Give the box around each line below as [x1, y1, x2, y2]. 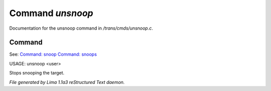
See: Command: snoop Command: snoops [9, 51, 97, 57]
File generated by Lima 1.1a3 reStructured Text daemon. [9, 79, 125, 85]
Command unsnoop [9, 8, 93, 19]
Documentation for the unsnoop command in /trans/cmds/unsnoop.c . [9, 25, 153, 31]
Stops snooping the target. [9, 70, 65, 76]
